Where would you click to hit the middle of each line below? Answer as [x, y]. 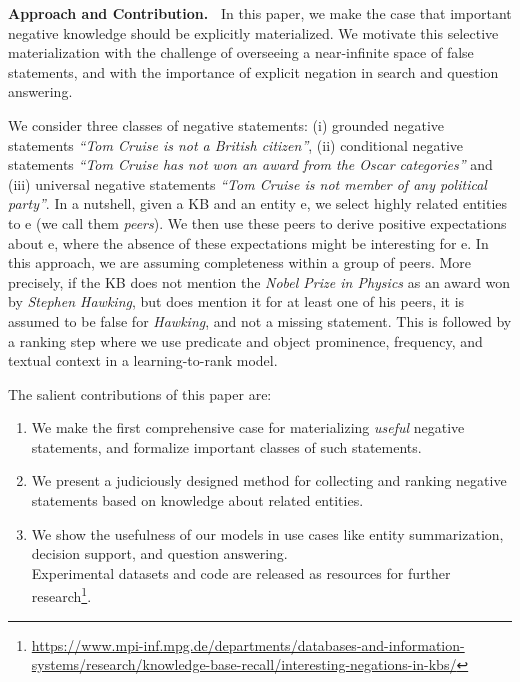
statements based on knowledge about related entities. [197, 500]
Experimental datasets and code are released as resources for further [241, 572]
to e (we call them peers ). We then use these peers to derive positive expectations [257, 222]
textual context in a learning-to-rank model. [143, 360]
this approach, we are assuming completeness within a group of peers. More [240, 262]
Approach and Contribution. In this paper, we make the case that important [260, 13]
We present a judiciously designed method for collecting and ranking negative [269, 480]
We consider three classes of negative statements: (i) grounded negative [226, 124]
